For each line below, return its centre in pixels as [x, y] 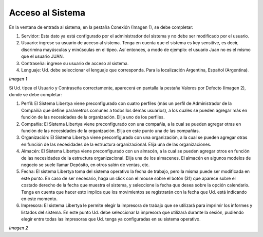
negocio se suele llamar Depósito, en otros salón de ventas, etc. [85, 165]
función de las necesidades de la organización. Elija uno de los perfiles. [93, 117]
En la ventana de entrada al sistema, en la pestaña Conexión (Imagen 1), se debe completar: [101, 27]
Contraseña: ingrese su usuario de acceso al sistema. [75, 63]
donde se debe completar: [36, 95]
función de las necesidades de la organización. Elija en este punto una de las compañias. [111, 131]
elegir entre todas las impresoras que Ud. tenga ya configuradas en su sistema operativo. [111, 219]
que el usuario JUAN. [43, 56]
